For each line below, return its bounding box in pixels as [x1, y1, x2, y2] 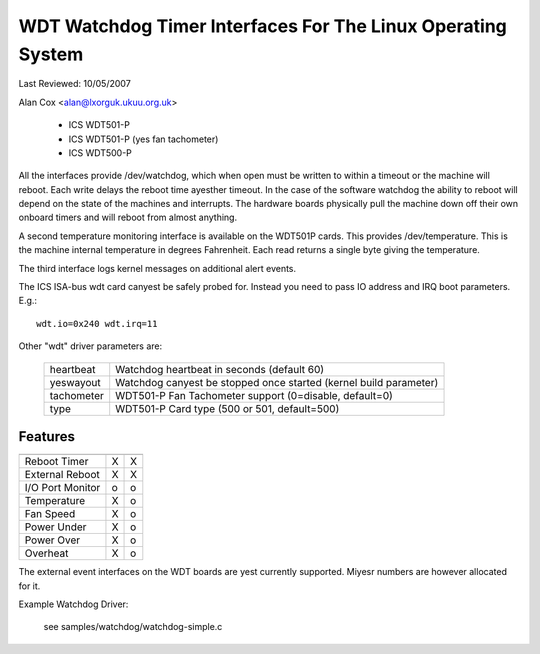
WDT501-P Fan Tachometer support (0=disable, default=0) [115, 388, 394, 402]
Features [18, 428, 75, 445]
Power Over [24, 533, 81, 547]
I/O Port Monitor [24, 481, 101, 495]
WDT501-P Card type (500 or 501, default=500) [115, 401, 340, 415]
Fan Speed [24, 507, 76, 521]
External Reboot [24, 468, 100, 482]
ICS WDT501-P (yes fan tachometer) [68, 133, 219, 145]
